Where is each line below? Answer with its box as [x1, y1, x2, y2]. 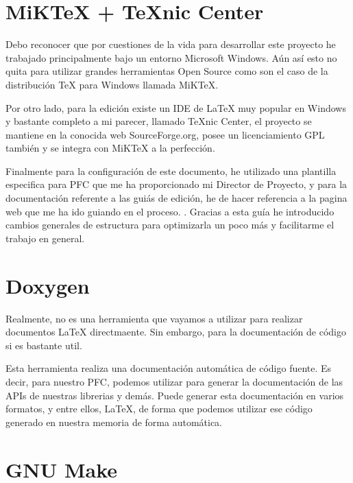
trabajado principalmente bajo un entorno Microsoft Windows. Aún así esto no [5, 50, 337, 64]
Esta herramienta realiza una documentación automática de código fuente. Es [5, 361, 332, 375]
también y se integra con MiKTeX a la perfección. [5, 141, 215, 155]
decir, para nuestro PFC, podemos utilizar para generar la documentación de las [5, 374, 343, 388]
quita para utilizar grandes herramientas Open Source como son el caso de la [5, 64, 328, 78]
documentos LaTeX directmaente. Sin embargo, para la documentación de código [5, 325, 346, 339]
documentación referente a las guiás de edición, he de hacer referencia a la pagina [5, 191, 348, 205]
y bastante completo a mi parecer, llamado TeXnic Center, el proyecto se [5, 114, 312, 128]
